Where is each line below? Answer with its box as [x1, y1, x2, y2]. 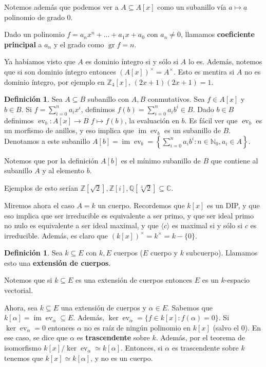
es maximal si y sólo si [172, 220, 243, 231]
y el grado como [53, 39, 104, 49]
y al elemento [42, 165, 85, 176]
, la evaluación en [124, 115, 179, 125]
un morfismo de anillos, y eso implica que [4, 125, 135, 136]
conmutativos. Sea [147, 94, 205, 104]
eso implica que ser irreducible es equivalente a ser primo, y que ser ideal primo [4, 210, 254, 221]
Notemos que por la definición [4, 155, 99, 166]
